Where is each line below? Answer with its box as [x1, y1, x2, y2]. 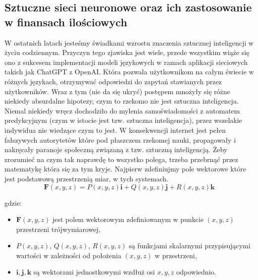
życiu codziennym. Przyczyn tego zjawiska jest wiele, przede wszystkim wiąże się [4, 47, 250, 57]
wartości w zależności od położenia [16, 250, 121, 260]
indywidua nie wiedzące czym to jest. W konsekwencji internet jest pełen [4, 124, 226, 135]
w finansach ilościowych [4, 14, 127, 29]
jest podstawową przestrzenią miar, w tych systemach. [4, 173, 169, 183]
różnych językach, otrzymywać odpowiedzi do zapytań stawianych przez [4, 76, 222, 86]
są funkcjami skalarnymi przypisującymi [129, 240, 251, 251]
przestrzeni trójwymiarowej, [16, 224, 101, 234]
